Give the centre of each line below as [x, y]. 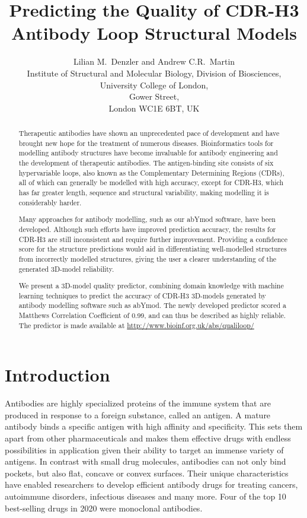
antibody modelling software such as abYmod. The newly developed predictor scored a [153, 305]
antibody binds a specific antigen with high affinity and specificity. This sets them [154, 426]
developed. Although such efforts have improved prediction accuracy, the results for [147, 229]
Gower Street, [154, 96]
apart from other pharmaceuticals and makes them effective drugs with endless [148, 438]
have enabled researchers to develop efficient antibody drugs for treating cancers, [151, 484]
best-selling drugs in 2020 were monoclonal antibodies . [104, 508]
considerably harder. [50, 202]
